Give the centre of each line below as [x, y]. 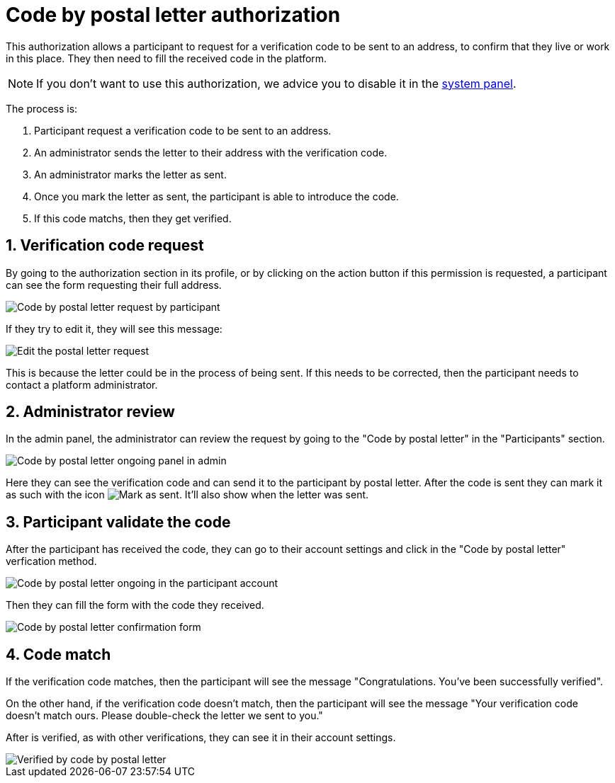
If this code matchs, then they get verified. [133, 218]
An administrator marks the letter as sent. [130, 174]
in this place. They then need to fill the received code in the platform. [167, 58]
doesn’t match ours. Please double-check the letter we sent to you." [164, 716]
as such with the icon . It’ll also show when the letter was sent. [187, 495]
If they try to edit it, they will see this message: [114, 328]
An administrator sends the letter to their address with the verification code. [211, 152]
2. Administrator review [90, 412]
